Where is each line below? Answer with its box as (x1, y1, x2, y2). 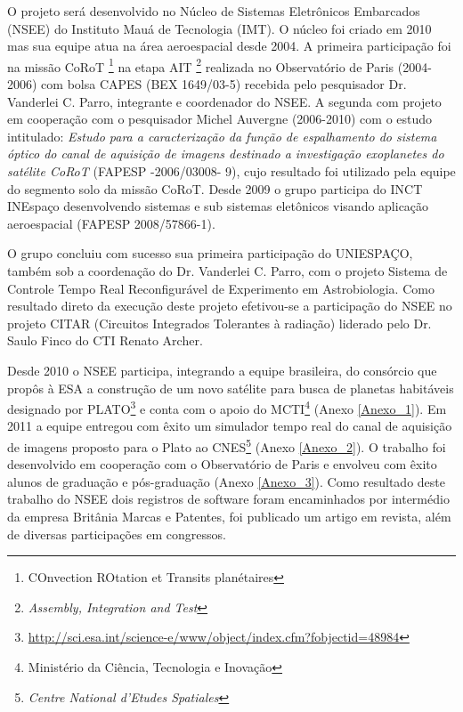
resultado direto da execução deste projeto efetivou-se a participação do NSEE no (7, 296, 452, 315)
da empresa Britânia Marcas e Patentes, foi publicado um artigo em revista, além (7, 507, 451, 525)
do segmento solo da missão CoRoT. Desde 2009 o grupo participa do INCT (7, 179, 423, 198)
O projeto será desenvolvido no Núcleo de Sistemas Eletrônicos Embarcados (7, 2, 420, 20)
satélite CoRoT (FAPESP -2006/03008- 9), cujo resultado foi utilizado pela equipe (7, 162, 456, 180)
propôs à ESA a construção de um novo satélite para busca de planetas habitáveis (7, 378, 454, 397)
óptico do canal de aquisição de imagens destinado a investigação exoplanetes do (7, 144, 444, 163)
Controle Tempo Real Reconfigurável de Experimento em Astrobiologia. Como (7, 279, 435, 297)
